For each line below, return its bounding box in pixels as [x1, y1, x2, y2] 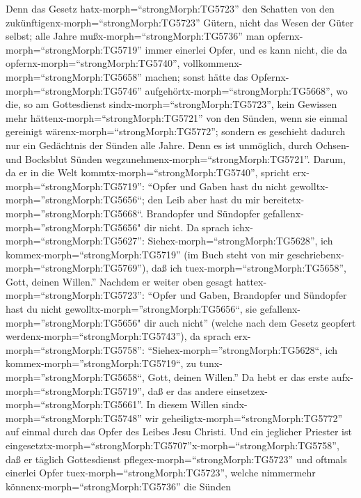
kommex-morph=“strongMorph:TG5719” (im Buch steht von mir [6, 247, 284, 261]
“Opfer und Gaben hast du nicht [147, 178, 287, 193]
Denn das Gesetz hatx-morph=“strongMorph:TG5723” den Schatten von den [6, 1, 335, 15]
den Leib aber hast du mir [147, 192, 260, 207]
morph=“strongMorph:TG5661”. [6, 397, 143, 412]
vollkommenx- [183, 56, 243, 70]
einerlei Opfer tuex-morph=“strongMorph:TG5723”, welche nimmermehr [6, 465, 316, 480]
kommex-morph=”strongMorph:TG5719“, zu [6, 356, 197, 371]
